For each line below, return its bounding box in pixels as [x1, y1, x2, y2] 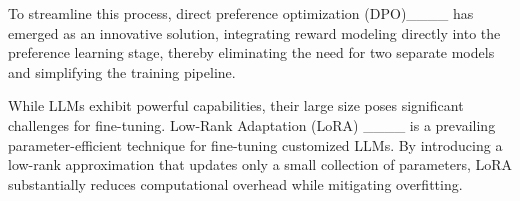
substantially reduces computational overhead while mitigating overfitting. [8, 173, 463, 194]
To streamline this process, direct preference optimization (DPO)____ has [8, 3, 474, 23]
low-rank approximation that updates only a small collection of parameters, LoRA [8, 154, 513, 175]
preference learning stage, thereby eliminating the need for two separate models [8, 42, 495, 63]
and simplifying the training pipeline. [8, 61, 236, 82]
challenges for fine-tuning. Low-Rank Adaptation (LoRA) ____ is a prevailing [8, 114, 496, 135]
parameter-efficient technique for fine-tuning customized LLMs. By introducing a [8, 134, 503, 155]
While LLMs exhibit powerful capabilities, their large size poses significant [8, 95, 464, 116]
